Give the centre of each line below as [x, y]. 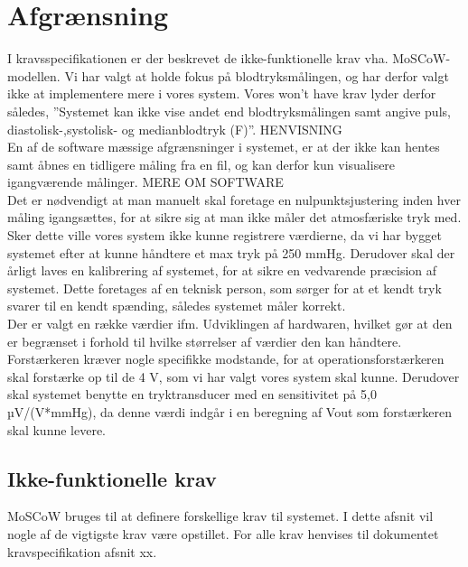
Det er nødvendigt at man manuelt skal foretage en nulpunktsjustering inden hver [234, 199]
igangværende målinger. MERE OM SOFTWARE [145, 182]
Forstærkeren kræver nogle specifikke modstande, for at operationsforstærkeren [226, 359]
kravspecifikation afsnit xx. [82, 551]
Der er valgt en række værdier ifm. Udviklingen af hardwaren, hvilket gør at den [230, 324]
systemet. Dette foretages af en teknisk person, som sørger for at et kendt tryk [225, 288]
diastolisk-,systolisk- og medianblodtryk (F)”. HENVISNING [175, 129]
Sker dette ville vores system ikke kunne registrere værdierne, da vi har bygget [225, 235]
